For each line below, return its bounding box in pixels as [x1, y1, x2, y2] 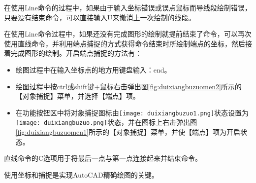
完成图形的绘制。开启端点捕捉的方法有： [10, 48, 142, 58]
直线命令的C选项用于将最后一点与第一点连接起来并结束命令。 [4, 153, 202, 163]
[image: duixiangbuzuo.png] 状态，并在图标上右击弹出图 [15, 117, 197, 127]
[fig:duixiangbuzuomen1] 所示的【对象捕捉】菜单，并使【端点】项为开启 [15, 127, 241, 137]
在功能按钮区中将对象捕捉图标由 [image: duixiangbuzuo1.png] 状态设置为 [15, 107, 249, 117]
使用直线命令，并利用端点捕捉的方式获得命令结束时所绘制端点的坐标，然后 [4, 38, 245, 48]
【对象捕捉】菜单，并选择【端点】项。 [15, 91, 140, 101]
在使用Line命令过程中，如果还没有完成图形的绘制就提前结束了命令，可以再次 [4, 29, 252, 39]
